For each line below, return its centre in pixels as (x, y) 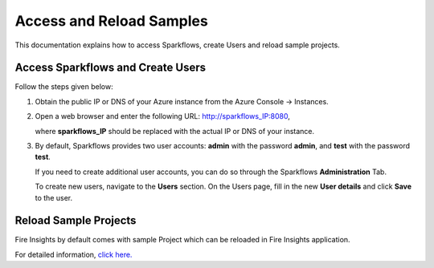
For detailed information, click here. (74, 254)
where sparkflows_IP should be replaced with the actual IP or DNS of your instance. (175, 131)
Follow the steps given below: (64, 87)
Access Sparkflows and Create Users (111, 68)
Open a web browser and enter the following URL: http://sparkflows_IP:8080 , (163, 116)
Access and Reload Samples (111, 21)
